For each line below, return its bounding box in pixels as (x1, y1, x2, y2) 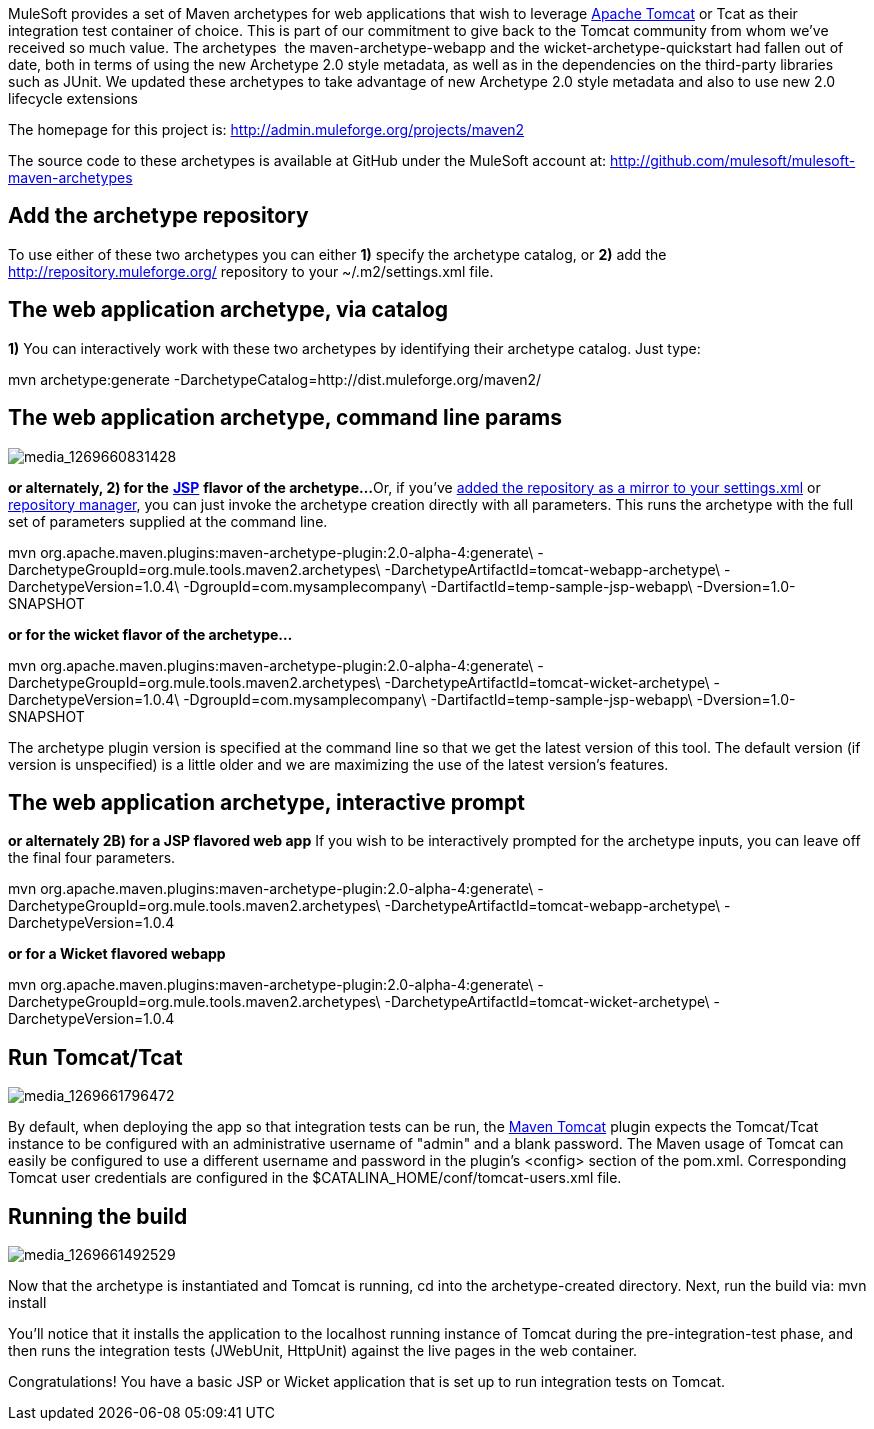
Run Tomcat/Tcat (8, 1044, 183, 1070)
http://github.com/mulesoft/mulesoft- (610, 152, 856, 169)
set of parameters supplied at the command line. (8, 512, 328, 530)
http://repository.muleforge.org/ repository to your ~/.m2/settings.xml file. (8, 262, 494, 280)
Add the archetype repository (8, 203, 309, 229)
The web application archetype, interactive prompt (8, 789, 525, 815)
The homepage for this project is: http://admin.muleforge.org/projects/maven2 (8, 121, 525, 138)
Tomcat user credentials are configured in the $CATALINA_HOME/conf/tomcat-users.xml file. (8, 1169, 622, 1187)
